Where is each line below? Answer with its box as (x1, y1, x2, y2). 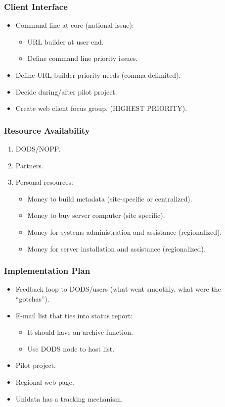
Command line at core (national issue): (15, 20, 134, 30)
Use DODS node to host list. (27, 343, 115, 354)
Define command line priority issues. (27, 53, 138, 63)
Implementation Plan (4, 264, 90, 277)
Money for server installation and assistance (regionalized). (27, 243, 206, 254)
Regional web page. (15, 376, 74, 387)
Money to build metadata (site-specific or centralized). (27, 193, 192, 203)
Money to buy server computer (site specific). (27, 210, 165, 220)
